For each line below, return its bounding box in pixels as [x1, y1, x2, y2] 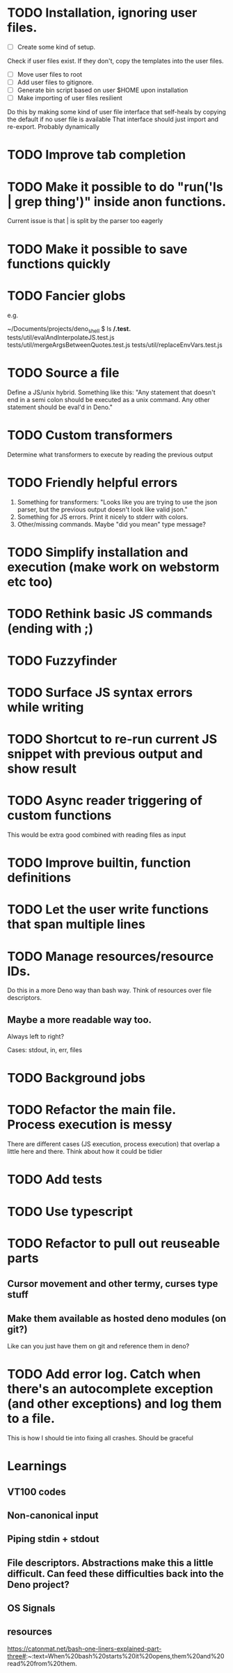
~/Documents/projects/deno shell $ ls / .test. [7, 324, 131, 334]
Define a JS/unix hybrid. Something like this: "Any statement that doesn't [7, 388, 216, 396]
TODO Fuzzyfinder [7, 653, 118, 668]
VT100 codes [7, 1486, 66, 1497]
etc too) [7, 574, 54, 590]
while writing [7, 699, 84, 715]
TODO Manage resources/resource [7, 948, 214, 964]
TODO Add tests [7, 1172, 103, 1187]
